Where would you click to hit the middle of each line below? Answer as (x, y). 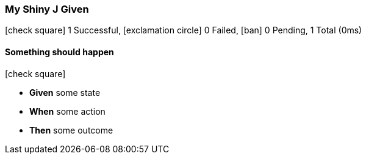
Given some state (65, 92)
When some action (67, 111)
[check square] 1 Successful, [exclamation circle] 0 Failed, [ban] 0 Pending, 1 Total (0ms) (184, 30)
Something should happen (59, 52)
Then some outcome (71, 130)
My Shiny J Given (47, 9)
